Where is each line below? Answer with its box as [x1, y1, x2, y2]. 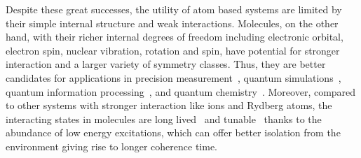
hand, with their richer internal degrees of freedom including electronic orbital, [6, 29, 343, 44]
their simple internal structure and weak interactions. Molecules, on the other [6, 15, 339, 30]
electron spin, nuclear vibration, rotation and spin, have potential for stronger [6, 43, 340, 57]
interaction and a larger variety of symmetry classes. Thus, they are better [6, 57, 326, 71]
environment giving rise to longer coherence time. [6, 138, 217, 153]
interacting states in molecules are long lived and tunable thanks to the [6, 111, 322, 126]
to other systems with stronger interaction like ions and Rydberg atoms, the [6, 98, 332, 113]
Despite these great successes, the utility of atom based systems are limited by [6, 2, 342, 16]
